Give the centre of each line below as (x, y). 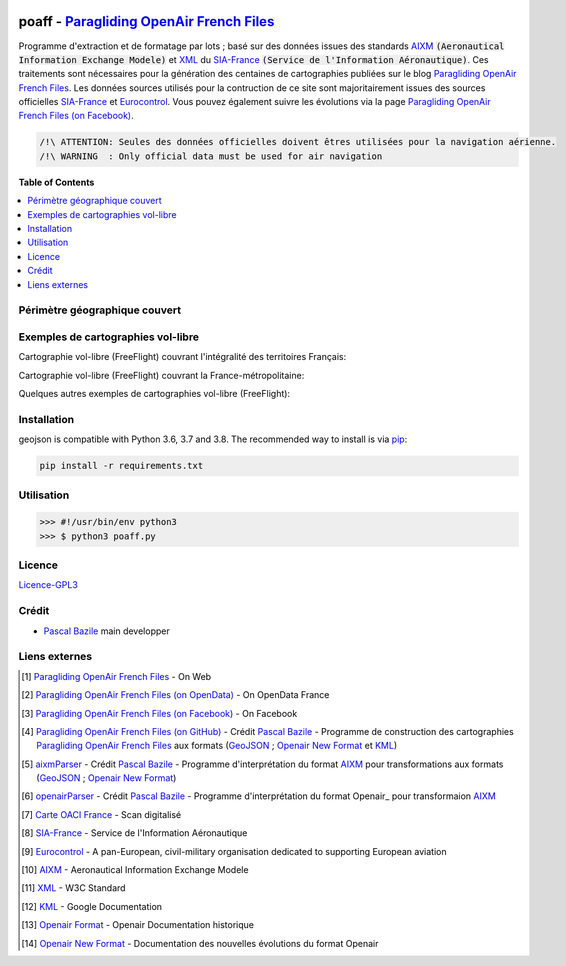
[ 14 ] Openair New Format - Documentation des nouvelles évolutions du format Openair (200, 943)
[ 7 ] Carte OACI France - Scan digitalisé (101, 814)
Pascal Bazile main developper (106, 631)
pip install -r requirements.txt (121, 466)
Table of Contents (56, 182)
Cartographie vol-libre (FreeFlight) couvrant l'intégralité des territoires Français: (182, 357)
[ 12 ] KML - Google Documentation (92, 906)
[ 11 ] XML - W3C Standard (73, 888)
